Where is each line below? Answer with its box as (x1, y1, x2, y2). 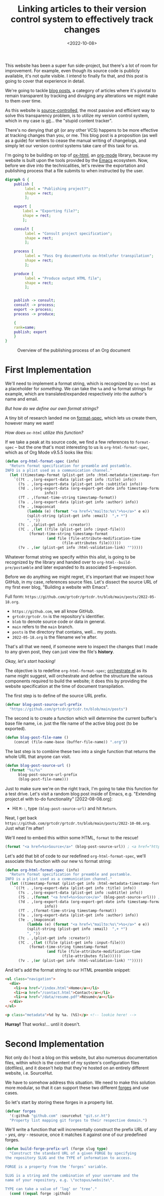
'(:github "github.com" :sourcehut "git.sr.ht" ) (9, 1113, 110, 1118)
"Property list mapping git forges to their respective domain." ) (9, 1118, 147, 1123)
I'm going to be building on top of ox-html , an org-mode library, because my (5, 152, 158, 158)
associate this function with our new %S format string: (5, 858, 112, 864)
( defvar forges (5, 1109, 36, 1114)
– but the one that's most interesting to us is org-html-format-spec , (15, 444, 149, 450)
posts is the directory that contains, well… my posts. (12, 629, 117, 635)
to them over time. (5, 98, 42, 103)
